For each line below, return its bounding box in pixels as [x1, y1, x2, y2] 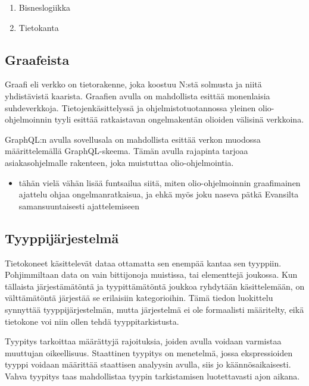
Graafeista [5, 50, 70, 68]
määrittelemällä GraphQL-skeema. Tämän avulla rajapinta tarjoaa [5, 145, 248, 157]
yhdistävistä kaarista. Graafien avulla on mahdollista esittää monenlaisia [5, 89, 270, 102]
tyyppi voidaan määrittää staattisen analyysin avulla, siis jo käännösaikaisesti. [5, 358, 291, 371]
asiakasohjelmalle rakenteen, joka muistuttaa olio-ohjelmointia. [5, 156, 234, 168]
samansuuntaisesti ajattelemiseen [18, 199, 139, 212]
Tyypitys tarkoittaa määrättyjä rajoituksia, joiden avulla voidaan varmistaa [5, 335, 282, 347]
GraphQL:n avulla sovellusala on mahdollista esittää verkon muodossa [5, 133, 261, 145]
